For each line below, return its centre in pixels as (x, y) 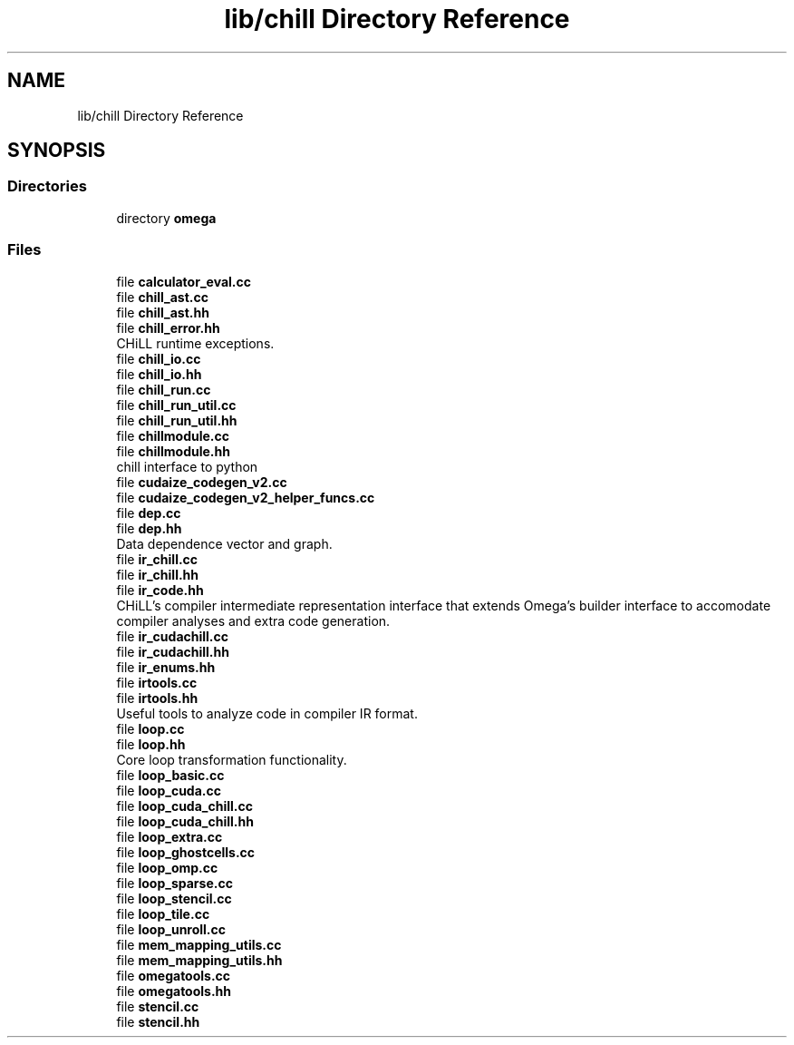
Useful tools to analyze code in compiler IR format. (267, 713)
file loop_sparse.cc (174, 883)
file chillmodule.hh (173, 451)
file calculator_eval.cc (184, 281)
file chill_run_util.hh (177, 420)
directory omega (166, 218)
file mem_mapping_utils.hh (199, 960)
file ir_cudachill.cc (173, 636)
